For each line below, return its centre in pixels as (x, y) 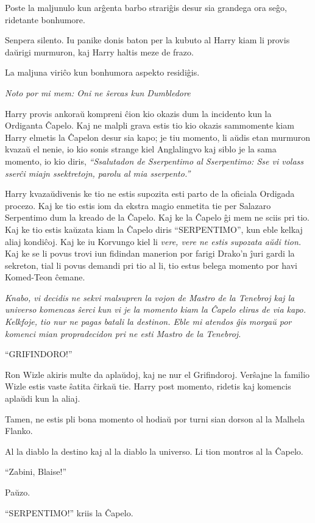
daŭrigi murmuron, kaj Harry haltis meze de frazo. (99, 52)
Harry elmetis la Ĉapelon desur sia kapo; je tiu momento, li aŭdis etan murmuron (158, 137)
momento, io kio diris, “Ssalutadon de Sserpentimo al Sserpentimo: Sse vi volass (154, 161)
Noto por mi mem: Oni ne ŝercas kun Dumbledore (98, 92)
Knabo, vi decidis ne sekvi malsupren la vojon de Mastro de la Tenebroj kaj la (150, 297)
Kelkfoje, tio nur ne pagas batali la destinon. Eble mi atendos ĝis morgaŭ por (148, 322)
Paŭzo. (18, 492)
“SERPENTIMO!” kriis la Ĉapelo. (69, 512)
